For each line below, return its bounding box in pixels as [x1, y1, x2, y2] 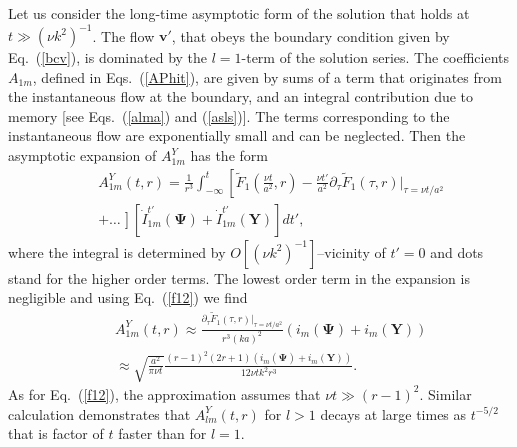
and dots [430, 241, 484, 262]
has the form [190, 145, 268, 166]
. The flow [92, 25, 155, 46]
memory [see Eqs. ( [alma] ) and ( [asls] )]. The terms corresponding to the [8, 105, 450, 126]
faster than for [118, 423, 207, 444]
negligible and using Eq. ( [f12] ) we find [8, 287, 248, 308]
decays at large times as [320, 403, 467, 424]
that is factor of [8, 423, 104, 444]
